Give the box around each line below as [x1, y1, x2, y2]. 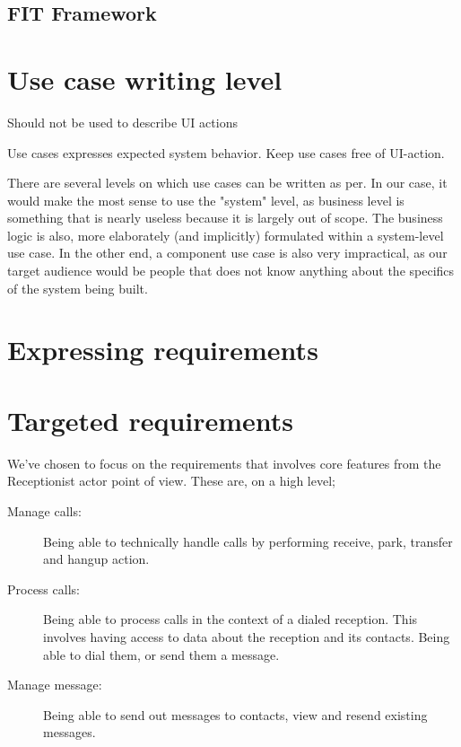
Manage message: [7, 675, 102, 694]
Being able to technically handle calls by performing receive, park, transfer [43, 532, 453, 550]
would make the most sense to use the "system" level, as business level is [7, 190, 404, 209]
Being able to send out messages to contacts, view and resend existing [43, 705, 428, 724]
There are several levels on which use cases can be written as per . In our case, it [7, 173, 448, 192]
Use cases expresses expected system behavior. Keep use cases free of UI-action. [7, 143, 445, 162]
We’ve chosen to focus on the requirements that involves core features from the [7, 453, 441, 472]
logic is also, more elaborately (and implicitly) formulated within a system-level [7, 225, 444, 244]
